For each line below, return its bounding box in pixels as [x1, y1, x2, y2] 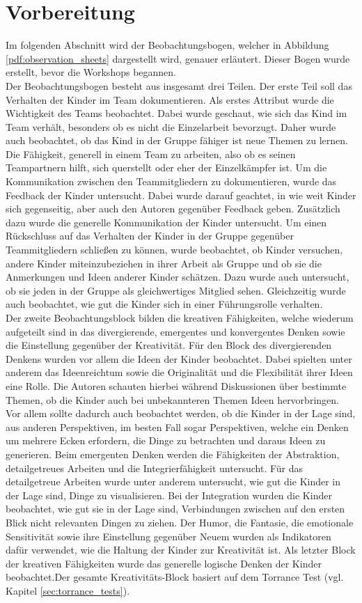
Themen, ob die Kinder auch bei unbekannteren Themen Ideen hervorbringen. [6, 392, 339, 407]
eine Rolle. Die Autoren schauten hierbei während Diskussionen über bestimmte [6, 378, 347, 393]
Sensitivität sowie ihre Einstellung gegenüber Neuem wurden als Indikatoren [6, 528, 331, 543]
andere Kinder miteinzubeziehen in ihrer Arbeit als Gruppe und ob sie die [6, 256, 322, 270]
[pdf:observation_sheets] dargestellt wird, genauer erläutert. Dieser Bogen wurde [6, 51, 350, 65]
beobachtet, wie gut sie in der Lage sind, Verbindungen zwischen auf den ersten [6, 501, 345, 516]
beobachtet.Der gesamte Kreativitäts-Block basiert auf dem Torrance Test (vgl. [6, 570, 344, 584]
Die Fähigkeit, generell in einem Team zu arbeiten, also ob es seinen [6, 146, 296, 161]
